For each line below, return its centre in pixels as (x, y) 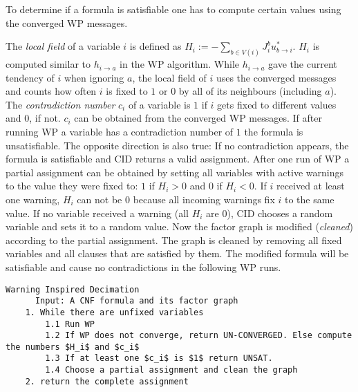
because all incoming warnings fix (204, 199)
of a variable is (159, 104)
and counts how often (51, 91)
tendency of (30, 77)
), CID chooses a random (280, 213)
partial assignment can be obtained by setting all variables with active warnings (175, 172)
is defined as (156, 46)
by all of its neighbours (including (250, 91)
